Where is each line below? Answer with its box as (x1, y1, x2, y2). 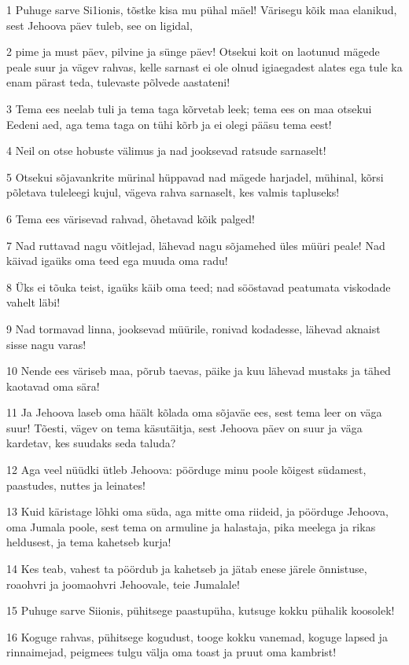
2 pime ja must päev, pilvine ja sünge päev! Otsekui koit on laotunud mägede (6, 43, 380, 60)
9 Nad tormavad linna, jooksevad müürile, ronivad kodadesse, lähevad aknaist (6, 320, 381, 336)
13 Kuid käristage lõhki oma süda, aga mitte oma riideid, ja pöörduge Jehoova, (6, 503, 389, 520)
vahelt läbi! (6, 294, 61, 310)
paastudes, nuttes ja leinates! (6, 476, 146, 493)
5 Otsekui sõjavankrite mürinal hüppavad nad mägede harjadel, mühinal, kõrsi (6, 168, 384, 185)
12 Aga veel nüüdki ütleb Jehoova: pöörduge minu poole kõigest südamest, (6, 461, 367, 478)
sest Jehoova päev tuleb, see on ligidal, (6, 17, 193, 33)
